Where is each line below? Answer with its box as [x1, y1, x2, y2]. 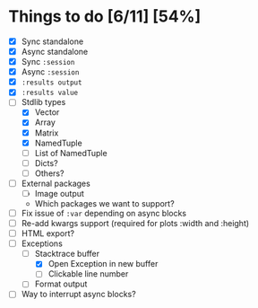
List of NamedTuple [34, 147, 108, 158]
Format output [34, 278, 88, 289]
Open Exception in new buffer [47, 259, 159, 269]
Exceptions [21, 238, 64, 249]
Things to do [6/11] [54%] [8, 6, 202, 27]
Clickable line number [47, 268, 129, 279]
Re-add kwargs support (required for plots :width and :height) [21, 218, 250, 228]
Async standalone [21, 47, 89, 57]
